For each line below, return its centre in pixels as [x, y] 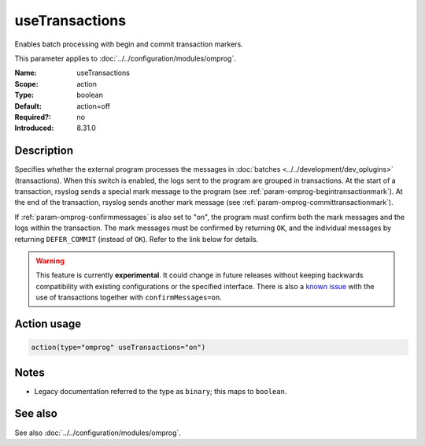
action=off [93, 106]
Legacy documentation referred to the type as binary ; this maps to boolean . [161, 391]
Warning [50, 261]
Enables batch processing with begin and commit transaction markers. [129, 44]
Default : [28, 106]
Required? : [33, 117]
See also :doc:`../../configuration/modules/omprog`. [98, 433]
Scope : [26, 84]
